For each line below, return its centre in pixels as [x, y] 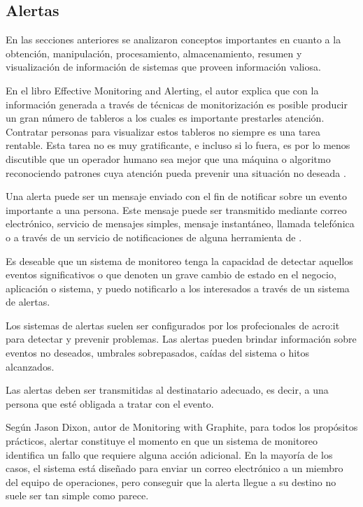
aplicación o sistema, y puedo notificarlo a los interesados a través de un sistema [178, 288]
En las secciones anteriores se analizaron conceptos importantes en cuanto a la [173, 40]
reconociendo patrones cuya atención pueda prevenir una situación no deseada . [176, 172]
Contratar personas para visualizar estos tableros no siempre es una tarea [163, 131]
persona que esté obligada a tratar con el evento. [110, 403]
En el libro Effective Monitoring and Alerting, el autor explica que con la [162, 90]
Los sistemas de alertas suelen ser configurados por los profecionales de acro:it [173, 325]
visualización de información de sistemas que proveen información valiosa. [163, 67]
